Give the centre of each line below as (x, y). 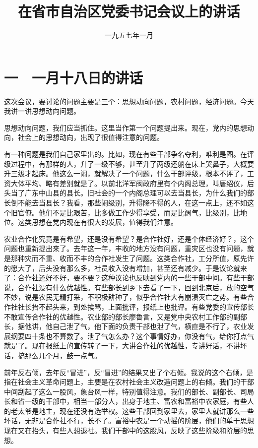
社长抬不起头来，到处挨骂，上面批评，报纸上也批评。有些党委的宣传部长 (136, 306)
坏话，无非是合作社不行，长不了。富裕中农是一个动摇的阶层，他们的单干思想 (129, 420)
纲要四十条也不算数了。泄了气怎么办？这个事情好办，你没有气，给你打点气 (132, 336)
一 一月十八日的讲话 (74, 77)
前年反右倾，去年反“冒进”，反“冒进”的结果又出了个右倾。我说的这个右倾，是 (129, 372)
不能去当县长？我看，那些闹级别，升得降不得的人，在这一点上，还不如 (132, 202)
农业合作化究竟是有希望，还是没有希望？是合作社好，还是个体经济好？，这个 (129, 238)
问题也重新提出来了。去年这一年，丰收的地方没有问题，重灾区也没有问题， (126, 248)
